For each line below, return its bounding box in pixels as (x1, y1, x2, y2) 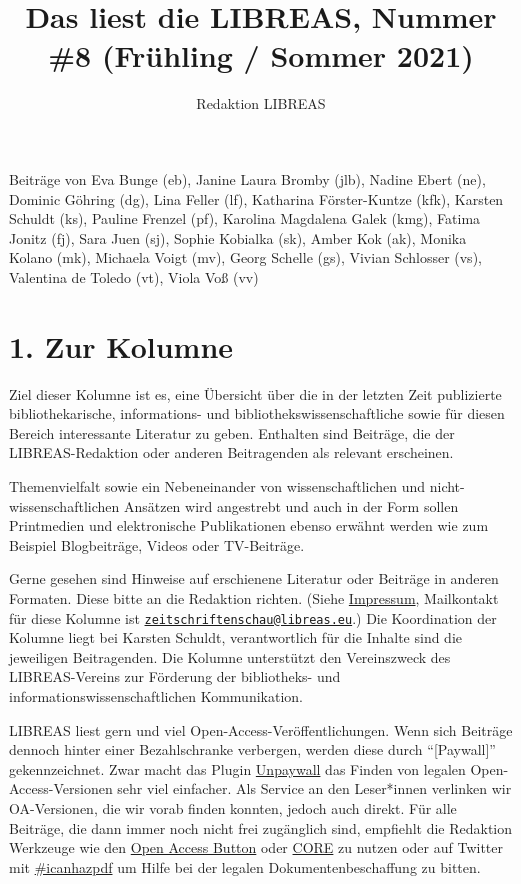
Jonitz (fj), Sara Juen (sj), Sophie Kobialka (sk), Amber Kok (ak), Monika (9, 227, 467, 248)
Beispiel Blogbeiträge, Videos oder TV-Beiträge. (9, 534, 305, 555)
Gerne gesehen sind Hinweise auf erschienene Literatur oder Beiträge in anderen (9, 568, 499, 589)
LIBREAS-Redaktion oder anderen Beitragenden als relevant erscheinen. (9, 442, 454, 463)
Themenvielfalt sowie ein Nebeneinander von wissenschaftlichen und (9, 475, 426, 496)
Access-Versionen (9, 778, 113, 799)
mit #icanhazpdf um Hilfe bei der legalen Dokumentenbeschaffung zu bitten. (9, 856, 481, 877)
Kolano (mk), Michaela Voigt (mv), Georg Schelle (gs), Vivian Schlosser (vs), (9, 247, 482, 268)
